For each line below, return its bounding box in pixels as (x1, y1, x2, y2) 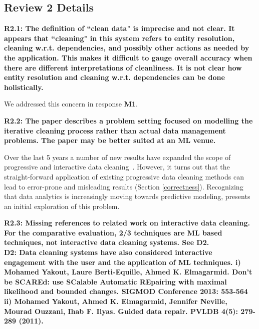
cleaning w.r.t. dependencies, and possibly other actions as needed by (4, 42, 249, 53)
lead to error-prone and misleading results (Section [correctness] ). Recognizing (4, 181, 243, 191)
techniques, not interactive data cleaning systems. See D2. (4, 237, 209, 247)
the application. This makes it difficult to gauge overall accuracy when (4, 52, 252, 62)
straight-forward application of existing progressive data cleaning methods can (4, 171, 244, 181)
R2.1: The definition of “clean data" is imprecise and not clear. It (4, 23, 235, 33)
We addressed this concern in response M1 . (4, 98, 138, 109)
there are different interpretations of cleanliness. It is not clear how (4, 62, 242, 72)
